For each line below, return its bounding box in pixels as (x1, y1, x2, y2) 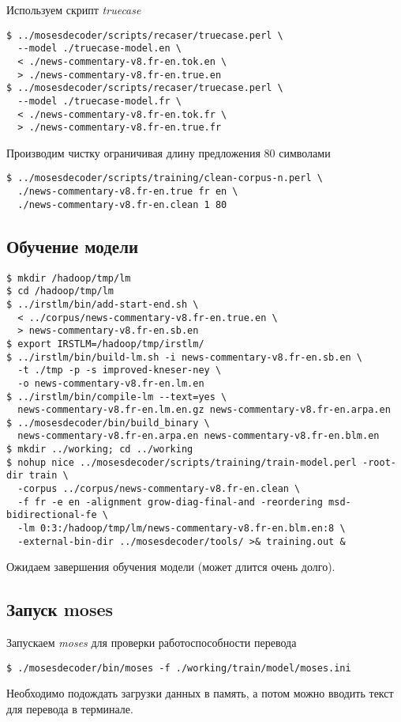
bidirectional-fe (6, 509, 97, 521)
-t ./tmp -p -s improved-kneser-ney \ (17, 365, 222, 376)
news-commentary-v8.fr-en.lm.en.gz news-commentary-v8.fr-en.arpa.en (17, 404, 391, 416)
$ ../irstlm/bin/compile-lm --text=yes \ (6, 391, 227, 403)
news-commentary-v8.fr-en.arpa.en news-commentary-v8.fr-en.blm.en (17, 430, 380, 442)
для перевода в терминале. (6, 701, 133, 717)
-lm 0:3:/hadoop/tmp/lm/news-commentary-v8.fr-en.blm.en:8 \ (17, 523, 346, 535)
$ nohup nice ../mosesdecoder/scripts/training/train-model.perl (6, 456, 357, 468)
